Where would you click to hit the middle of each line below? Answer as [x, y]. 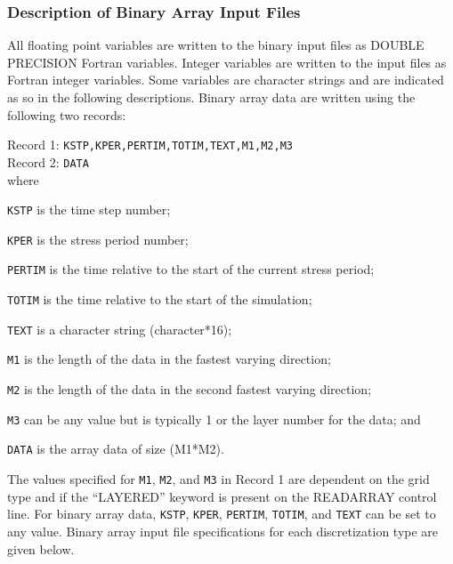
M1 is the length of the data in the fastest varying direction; [169, 359]
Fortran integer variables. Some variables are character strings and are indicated [226, 80]
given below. [41, 548]
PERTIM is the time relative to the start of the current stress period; [191, 269]
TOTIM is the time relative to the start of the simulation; [160, 299]
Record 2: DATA [48, 161]
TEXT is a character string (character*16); [120, 329]
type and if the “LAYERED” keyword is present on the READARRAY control [222, 496]
